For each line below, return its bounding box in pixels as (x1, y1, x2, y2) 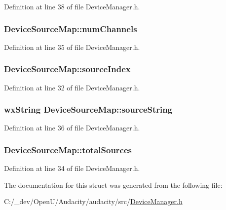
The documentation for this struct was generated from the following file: (4, 179, 223, 190)
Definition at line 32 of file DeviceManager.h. (4, 82, 140, 92)
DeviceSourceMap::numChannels (4, 22, 137, 35)
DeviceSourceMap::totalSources (4, 143, 132, 156)
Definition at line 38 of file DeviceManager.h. (4, 1, 140, 11)
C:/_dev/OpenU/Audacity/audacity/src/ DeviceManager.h (4, 196, 183, 207)
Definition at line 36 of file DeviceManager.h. (4, 123, 140, 133)
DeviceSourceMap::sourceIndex (4, 63, 131, 75)
